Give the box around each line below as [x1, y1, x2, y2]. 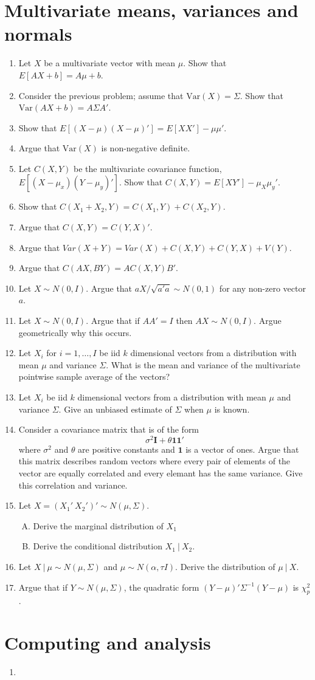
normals [4, 21, 72, 46]
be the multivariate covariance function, [73, 162, 222, 174]
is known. [214, 402, 250, 415]
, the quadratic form [123, 580, 199, 593]
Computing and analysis [4, 630, 211, 655]
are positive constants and [78, 442, 175, 455]
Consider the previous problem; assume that [18, 89, 184, 101]
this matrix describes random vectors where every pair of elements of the [18, 455, 291, 467]
